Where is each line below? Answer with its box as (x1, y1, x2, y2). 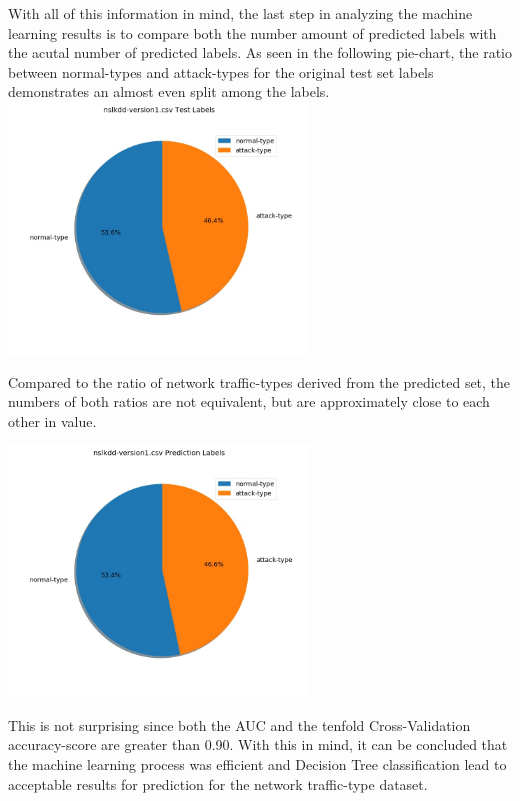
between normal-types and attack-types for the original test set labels (8, 61, 434, 82)
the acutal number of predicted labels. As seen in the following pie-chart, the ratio (8, 42, 512, 63)
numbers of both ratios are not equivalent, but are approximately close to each (8, 391, 490, 412)
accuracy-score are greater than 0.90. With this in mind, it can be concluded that (8, 734, 508, 755)
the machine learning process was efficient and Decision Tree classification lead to (8, 754, 507, 775)
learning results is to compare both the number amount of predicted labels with (8, 22, 497, 43)
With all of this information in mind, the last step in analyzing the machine (8, 3, 473, 23)
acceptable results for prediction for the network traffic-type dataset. (8, 773, 428, 794)
